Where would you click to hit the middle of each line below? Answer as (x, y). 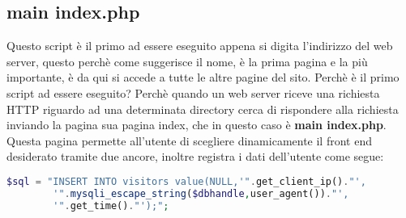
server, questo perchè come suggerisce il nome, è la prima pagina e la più (187, 61)
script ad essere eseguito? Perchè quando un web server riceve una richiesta (193, 92)
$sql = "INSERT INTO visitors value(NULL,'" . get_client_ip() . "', (186, 181)
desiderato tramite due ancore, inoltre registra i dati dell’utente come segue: (195, 156)
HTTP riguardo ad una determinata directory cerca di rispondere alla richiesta (203, 109)
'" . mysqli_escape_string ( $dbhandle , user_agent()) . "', (201, 193)
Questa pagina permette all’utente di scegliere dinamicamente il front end (189, 140)
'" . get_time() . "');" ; (111, 205)
